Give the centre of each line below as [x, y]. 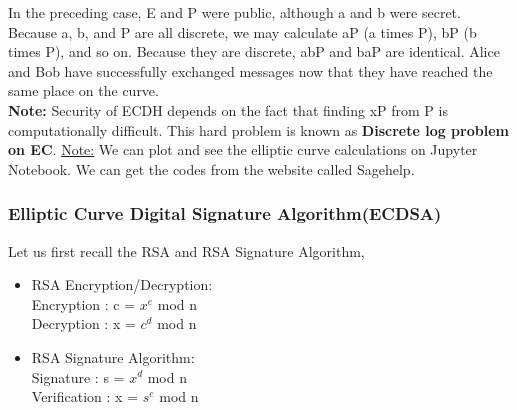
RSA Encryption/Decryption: [122, 284]
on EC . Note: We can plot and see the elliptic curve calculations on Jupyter [243, 149]
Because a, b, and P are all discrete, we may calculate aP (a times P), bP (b [242, 31]
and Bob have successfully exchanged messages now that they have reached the [250, 70]
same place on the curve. [83, 90]
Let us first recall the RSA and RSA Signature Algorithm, [186, 250]
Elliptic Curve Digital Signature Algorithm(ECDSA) [225, 213]
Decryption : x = [83, 323]
